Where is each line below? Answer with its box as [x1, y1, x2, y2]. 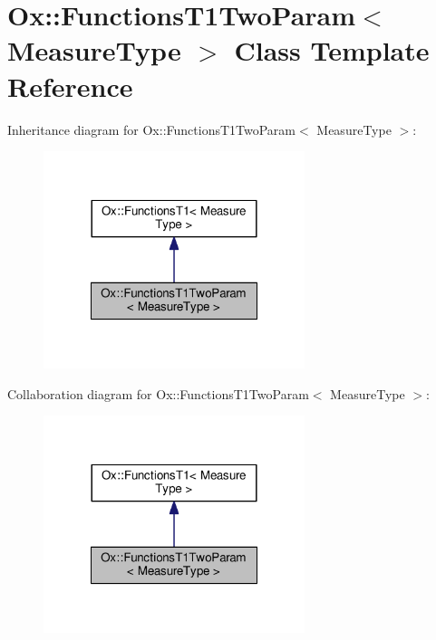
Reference [7, 67, 133, 104]
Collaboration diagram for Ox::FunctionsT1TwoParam [7, 384, 309, 403]
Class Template [234, 32, 430, 69]
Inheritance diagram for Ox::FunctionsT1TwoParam [7, 119, 296, 139]
